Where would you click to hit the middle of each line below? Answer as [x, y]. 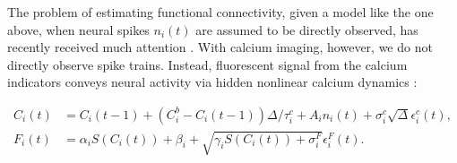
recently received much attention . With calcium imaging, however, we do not [220, 47]
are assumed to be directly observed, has [307, 29]
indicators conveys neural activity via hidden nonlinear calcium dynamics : [212, 82]
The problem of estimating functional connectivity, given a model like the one [220, 12]
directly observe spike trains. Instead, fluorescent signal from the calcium [207, 64]
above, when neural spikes [78, 29]
